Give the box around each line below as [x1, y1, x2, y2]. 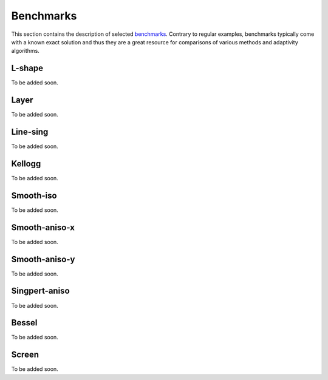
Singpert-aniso [11, 286, 70, 296]
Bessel [11, 317, 38, 328]
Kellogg [11, 158, 41, 169]
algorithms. [11, 47, 39, 55]
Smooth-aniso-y [11, 254, 75, 264]
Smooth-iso [11, 190, 57, 200]
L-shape [11, 63, 44, 73]
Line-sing [11, 126, 49, 137]
